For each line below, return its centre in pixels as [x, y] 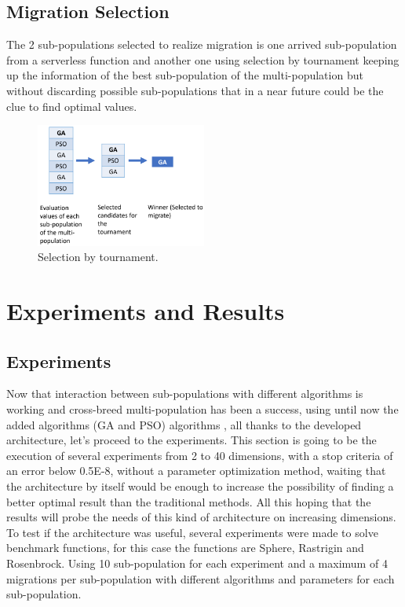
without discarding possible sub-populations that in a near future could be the [195, 90]
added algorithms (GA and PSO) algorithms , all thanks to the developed [184, 424]
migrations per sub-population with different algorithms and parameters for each [201, 578]
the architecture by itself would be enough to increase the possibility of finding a [200, 486]
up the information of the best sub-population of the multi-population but [185, 75]
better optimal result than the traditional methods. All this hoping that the [189, 501]
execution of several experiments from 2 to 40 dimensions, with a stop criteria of [200, 455]
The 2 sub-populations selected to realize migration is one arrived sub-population [202, 44]
